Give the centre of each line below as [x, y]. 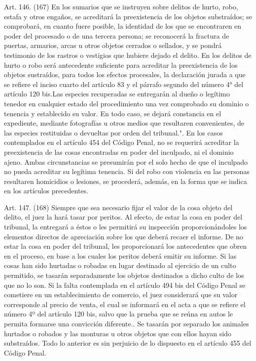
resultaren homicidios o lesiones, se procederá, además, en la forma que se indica [126, 181]
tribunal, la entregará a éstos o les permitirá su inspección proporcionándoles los [126, 227]
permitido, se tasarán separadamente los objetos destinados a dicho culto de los [124, 275]
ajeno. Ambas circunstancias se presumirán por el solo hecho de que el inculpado [126, 161]
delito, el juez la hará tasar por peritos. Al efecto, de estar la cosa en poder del [123, 217]
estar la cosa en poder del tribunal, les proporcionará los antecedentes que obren [126, 246]
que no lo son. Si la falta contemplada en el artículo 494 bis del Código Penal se [125, 285]
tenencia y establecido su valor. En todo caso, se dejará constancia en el [113, 113]
